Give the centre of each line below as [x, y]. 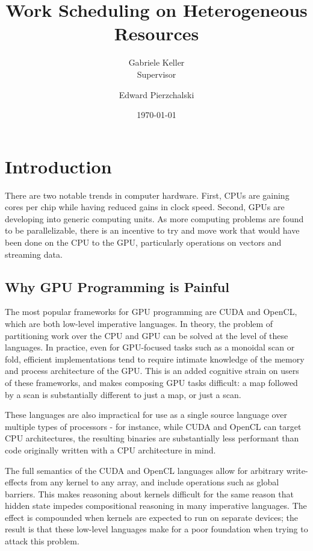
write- [297, 470]
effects [16, 482]
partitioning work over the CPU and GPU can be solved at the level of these [147, 335]
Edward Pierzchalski [156, 94]
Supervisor [156, 74]
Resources [156, 33]
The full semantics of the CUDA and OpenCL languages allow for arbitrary [144, 470]
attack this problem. [42, 541]
